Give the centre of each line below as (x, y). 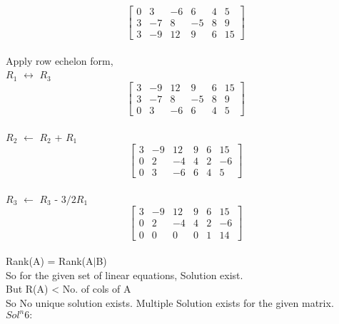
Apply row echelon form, (60, 60)
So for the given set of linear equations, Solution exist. (125, 275)
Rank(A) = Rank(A (50, 261)
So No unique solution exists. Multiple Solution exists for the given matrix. (170, 302)
